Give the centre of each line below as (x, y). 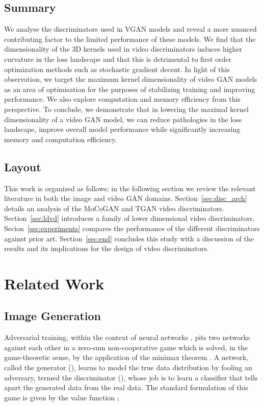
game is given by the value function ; (62, 397)
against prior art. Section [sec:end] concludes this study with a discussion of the (129, 238)
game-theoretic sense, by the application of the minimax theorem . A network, (126, 357)
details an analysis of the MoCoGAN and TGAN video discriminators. (114, 208)
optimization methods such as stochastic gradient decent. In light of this (117, 69)
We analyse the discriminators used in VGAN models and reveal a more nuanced (130, 29)
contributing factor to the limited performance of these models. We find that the (130, 39)
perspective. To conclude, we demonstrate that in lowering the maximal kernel (126, 109)
